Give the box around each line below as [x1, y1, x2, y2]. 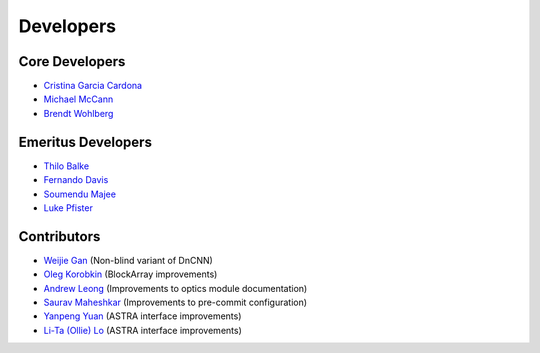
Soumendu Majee [43, 188, 117, 200]
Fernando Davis [43, 174, 109, 186]
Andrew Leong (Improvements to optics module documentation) [43, 282, 308, 294]
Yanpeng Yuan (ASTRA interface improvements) [43, 310, 242, 322]
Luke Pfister [43, 201, 94, 214]
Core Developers [18, 53, 126, 70]
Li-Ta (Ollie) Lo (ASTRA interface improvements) [43, 324, 242, 336]
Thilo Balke [43, 160, 90, 172]
